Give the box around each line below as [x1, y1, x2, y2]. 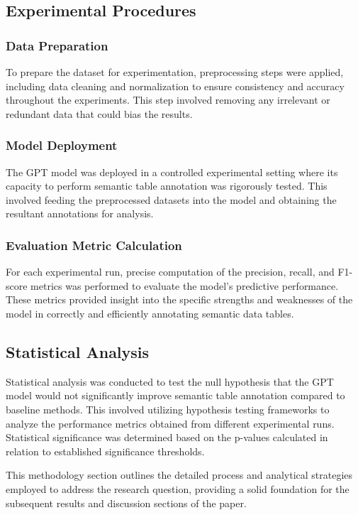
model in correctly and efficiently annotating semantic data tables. [6, 305, 294, 320]
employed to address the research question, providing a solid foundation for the [6, 481, 349, 496]
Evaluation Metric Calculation [6, 236, 182, 254]
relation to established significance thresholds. [6, 443, 205, 458]
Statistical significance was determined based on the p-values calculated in [6, 430, 328, 445]
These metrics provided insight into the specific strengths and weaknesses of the [6, 292, 353, 307]
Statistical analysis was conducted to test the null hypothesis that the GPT [6, 374, 334, 389]
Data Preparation [6, 36, 108, 54]
